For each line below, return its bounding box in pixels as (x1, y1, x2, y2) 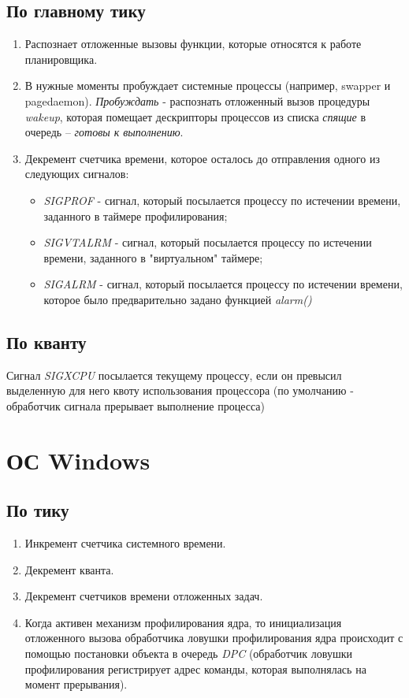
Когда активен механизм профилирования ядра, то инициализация (24, 614, 342, 630)
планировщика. (24, 50, 98, 67)
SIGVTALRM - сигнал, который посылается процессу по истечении (43, 234, 372, 251)
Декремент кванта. (24, 561, 114, 577)
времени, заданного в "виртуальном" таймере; (43, 249, 263, 265)
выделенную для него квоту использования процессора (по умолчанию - (6, 382, 354, 399)
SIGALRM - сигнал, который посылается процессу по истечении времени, (43, 276, 403, 292)
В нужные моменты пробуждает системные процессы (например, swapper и (24, 77, 391, 94)
